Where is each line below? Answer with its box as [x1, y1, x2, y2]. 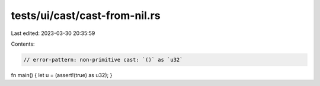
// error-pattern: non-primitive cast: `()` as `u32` [23, 56, 183, 63]
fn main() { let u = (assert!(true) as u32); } [11, 71, 113, 78]
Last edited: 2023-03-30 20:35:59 [11, 30, 95, 37]
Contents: [11, 40, 35, 47]
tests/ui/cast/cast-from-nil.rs [11, 9, 161, 22]
